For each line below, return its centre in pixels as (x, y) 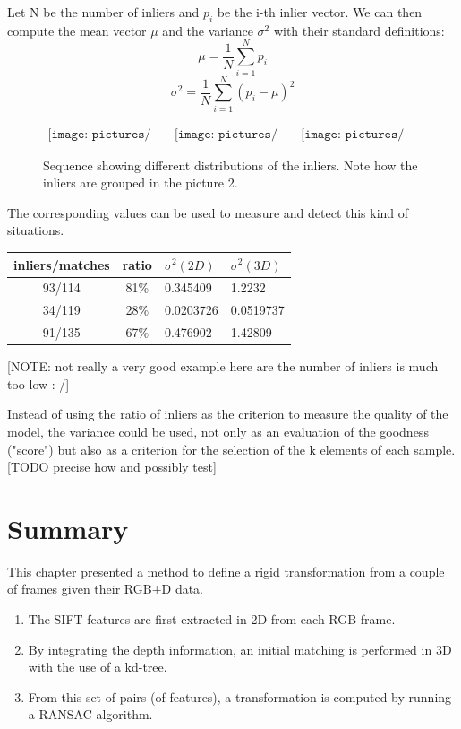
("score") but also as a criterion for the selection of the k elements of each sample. (231, 449)
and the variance (208, 30)
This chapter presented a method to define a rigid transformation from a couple (226, 571)
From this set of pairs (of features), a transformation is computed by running (240, 696)
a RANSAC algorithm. (90, 714)
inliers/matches (62, 264)
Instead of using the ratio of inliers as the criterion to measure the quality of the (228, 414)
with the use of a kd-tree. (98, 667)
